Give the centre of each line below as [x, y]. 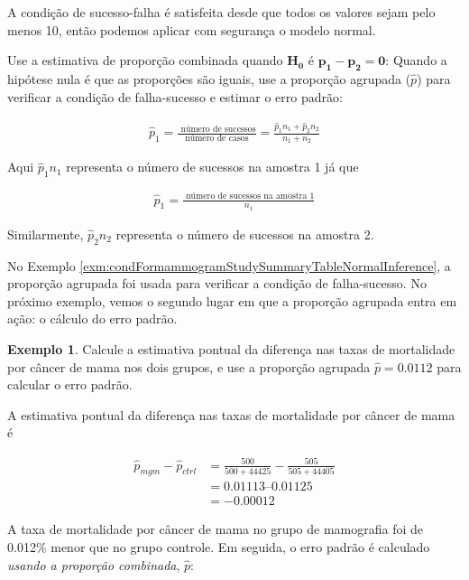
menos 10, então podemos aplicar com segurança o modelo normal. [192, 29]
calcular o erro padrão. [70, 384]
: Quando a [416, 60]
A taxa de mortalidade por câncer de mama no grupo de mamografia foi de [216, 529]
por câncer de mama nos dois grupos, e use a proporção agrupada [189, 366]
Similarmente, [46, 234]
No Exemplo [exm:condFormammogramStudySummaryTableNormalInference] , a [229, 265]
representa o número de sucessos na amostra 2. [245, 234]
